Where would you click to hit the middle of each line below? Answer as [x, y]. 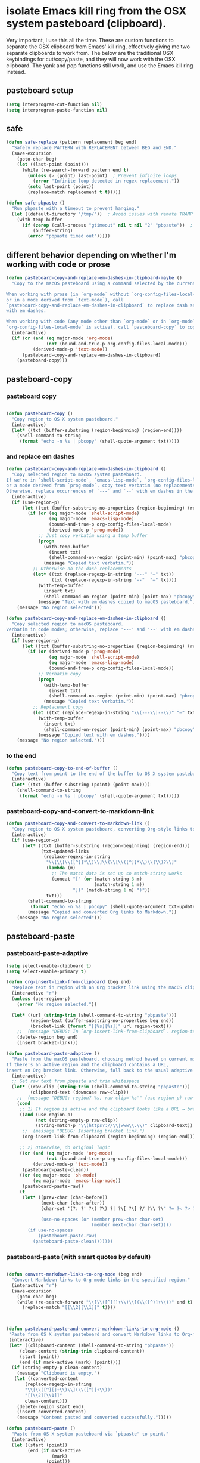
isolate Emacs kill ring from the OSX [96, 11]
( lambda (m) [61, 868]
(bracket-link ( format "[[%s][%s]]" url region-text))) [101, 1026]
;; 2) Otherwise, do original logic [65, 1148]
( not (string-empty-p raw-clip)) [77, 1120]
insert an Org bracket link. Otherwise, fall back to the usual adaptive [100, 1070]
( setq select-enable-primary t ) [46, 971]
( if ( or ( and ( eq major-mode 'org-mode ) [62, 338]
